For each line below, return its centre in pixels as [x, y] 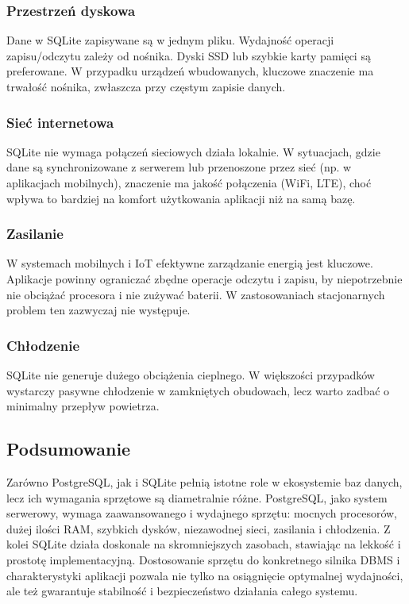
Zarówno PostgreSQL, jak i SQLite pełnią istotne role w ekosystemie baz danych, [204, 481]
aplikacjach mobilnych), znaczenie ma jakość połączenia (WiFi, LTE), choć [189, 183]
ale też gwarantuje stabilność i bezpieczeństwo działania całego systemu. [182, 591]
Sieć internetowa [60, 122]
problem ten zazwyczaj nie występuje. [98, 310]
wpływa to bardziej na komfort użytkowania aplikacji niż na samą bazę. [181, 198]
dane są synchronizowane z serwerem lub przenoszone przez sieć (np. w [179, 167]
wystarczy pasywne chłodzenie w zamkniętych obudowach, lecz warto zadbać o [198, 390]
